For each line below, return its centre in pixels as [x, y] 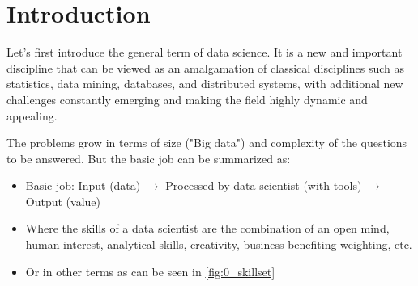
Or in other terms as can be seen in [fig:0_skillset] [150, 271]
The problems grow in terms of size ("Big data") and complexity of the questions [207, 143]
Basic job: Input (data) [83, 185]
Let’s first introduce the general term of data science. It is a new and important [205, 52]
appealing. [32, 115]
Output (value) [63, 201]
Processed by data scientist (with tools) [264, 185]
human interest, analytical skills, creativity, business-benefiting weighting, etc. [219, 244]
